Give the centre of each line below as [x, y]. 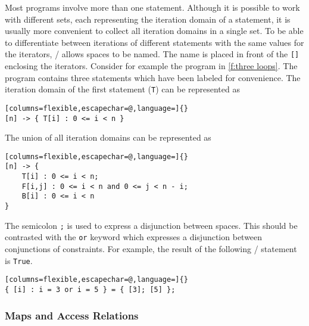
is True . [19, 260]
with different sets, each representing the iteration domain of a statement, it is [148, 19]
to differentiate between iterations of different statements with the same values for [154, 42]
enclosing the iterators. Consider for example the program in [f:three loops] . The [151, 66]
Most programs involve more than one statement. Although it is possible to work [152, 7]
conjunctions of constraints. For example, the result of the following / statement [151, 249]
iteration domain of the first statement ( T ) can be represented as [122, 89]
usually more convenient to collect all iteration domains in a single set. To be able [154, 31]
